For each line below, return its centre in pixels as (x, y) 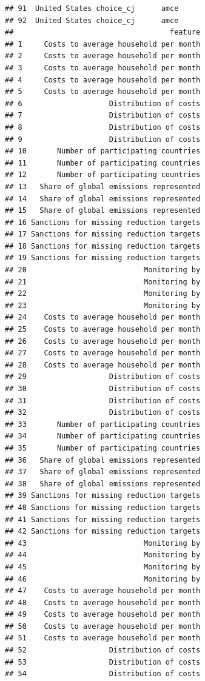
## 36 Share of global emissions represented (103, 460)
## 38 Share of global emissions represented (103, 484)
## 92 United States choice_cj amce (92, 20)
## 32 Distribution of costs (103, 413)
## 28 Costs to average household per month (103, 365)
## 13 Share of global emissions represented (103, 186)
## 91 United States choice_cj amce (92, 8)
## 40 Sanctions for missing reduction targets (103, 507)
